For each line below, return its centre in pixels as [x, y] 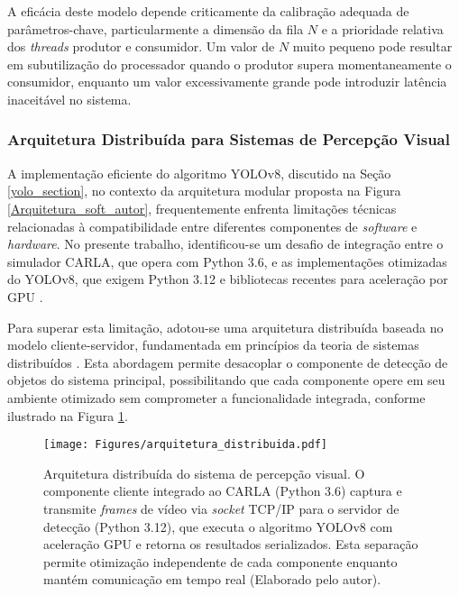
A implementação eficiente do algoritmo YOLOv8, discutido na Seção [199, 173]
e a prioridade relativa [382, 28]
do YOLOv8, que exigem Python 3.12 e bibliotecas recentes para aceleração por [228, 279]
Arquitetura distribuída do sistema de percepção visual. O [204, 473]
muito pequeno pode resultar [372, 46]
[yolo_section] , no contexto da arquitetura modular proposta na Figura [204, 191]
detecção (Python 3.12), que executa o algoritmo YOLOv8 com [218, 526]
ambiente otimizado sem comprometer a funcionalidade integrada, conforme [216, 397]
